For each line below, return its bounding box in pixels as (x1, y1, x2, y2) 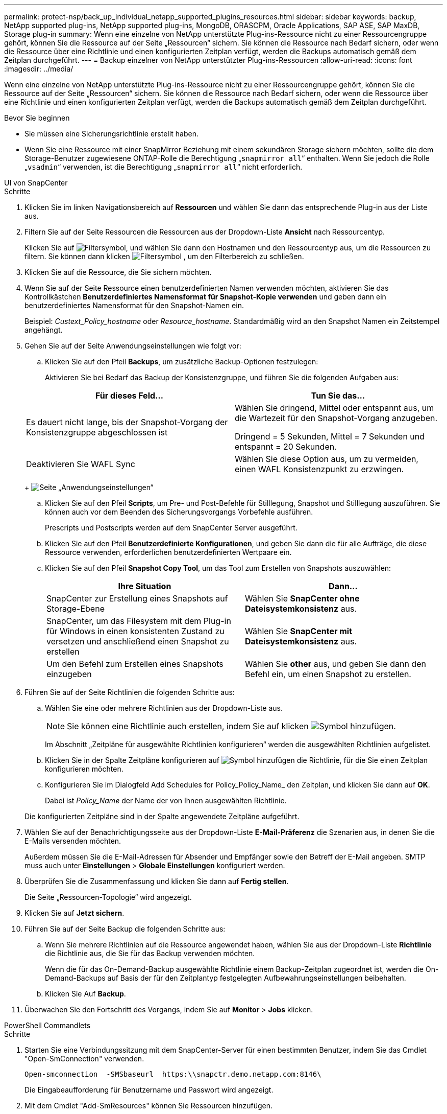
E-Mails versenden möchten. (24, 837, 121, 845)
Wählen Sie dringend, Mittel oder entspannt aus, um (235, 403, 434, 413)
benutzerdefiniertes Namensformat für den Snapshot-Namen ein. (24, 301, 244, 310)
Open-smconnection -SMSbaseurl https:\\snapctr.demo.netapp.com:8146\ (24, 1070, 321, 1078)
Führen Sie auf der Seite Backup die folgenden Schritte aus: (24, 924, 226, 933)
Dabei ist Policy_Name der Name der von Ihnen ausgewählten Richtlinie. (45, 796, 287, 805)
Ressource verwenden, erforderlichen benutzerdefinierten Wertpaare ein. (45, 548, 292, 556)
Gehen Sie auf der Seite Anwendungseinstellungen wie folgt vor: (24, 341, 241, 350)
